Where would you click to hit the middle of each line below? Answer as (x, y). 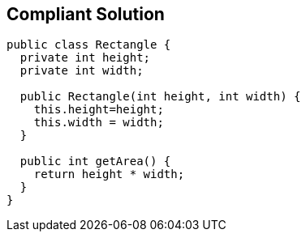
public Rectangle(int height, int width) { (160, 97)
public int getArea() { (95, 161)
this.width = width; (99, 123)
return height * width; (109, 174)
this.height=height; (99, 110)
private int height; (85, 58)
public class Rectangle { (89, 45)
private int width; (82, 71)
